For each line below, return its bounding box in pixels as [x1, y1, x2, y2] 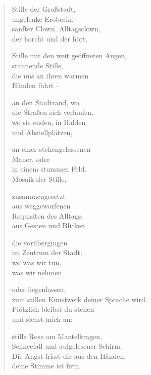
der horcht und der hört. [12, 33, 88, 44]
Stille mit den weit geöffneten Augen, [12, 50, 127, 61]
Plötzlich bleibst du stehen [12, 304, 94, 314]
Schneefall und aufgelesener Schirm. [12, 341, 122, 351]
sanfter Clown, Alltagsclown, [12, 23, 100, 34]
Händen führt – [12, 80, 60, 91]
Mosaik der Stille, [12, 173, 67, 184]
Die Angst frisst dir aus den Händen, [12, 350, 126, 361]
